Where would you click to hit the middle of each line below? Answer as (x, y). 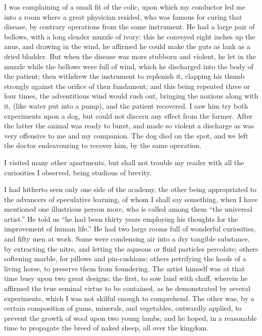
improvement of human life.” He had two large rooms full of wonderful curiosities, (130, 229)
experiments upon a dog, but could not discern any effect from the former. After (128, 115)
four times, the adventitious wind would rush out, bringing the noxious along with (131, 96)
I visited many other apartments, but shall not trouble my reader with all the (124, 162)
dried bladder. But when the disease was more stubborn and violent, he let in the (130, 56)
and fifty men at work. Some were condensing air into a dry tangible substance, (127, 239)
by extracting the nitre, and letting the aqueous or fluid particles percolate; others (131, 248)
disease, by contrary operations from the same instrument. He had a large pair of (129, 27)
